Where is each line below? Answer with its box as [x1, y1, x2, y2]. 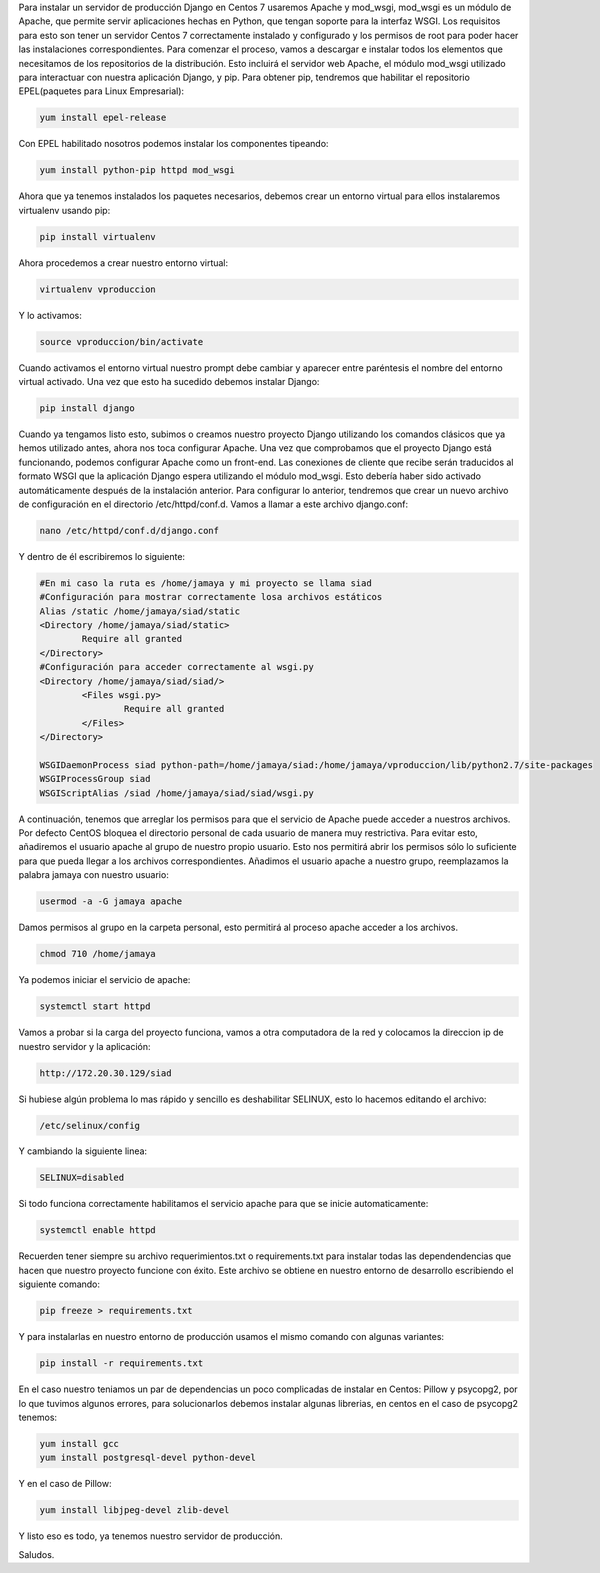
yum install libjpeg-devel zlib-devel [39, 1505, 230, 1516]
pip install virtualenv [39, 231, 157, 242]
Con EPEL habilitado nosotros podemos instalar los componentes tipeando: [18, 138, 329, 150]
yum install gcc [39, 1438, 120, 1449]
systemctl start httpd [39, 1001, 151, 1012]
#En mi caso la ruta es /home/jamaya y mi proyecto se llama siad [39, 577, 372, 589]
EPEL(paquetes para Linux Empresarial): [18, 85, 185, 97]
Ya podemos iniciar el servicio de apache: [18, 974, 191, 986]
